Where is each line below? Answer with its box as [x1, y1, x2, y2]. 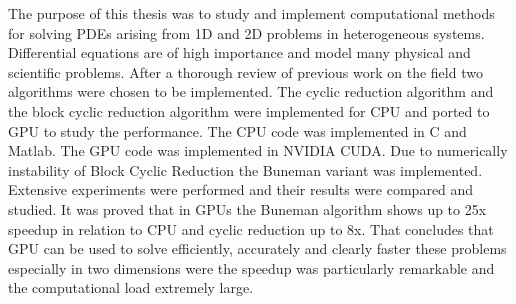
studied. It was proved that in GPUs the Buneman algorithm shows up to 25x [8, 198, 487, 219]
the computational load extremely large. [8, 277, 254, 298]
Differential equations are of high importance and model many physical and [8, 42, 471, 63]
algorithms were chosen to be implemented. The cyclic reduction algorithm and [8, 81, 494, 102]
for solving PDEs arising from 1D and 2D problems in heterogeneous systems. [8, 22, 485, 43]
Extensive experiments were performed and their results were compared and [8, 179, 474, 200]
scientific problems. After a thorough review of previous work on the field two [8, 61, 483, 82]
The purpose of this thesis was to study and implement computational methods [8, 3, 495, 23]
